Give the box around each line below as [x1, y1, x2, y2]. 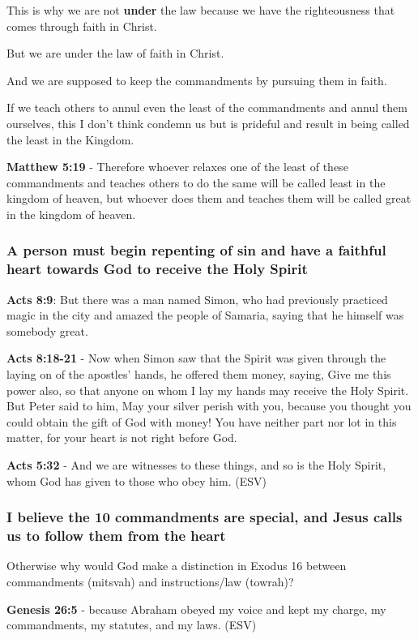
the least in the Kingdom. [6, 131, 134, 148]
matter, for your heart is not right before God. [6, 429, 237, 446]
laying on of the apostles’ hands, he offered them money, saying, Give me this [6, 366, 391, 383]
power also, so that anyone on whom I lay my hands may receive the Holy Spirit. [6, 381, 409, 398]
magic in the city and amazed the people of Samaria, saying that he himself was [6, 307, 404, 324]
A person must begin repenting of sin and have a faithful [6, 240, 386, 260]
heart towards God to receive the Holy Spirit [6, 259, 308, 279]
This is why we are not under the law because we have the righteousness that [6, 2, 395, 18]
